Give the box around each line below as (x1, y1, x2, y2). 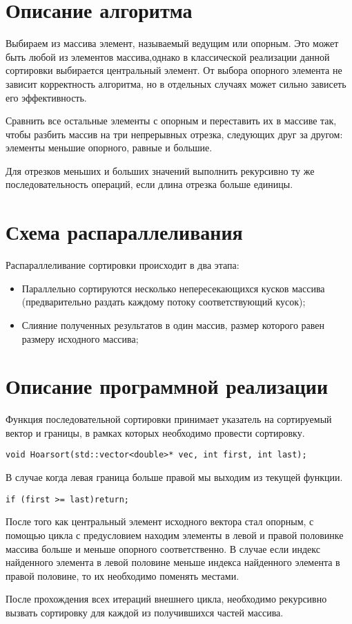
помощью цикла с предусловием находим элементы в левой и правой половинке (6, 527, 344, 542)
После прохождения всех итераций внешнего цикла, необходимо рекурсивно (6, 592, 327, 606)
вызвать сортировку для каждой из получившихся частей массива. (6, 605, 284, 619)
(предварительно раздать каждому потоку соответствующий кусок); (21, 294, 306, 309)
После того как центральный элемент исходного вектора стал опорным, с (6, 514, 314, 529)
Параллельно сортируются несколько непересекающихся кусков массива (21, 281, 325, 295)
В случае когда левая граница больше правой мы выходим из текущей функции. (6, 470, 343, 484)
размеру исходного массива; (21, 331, 139, 346)
